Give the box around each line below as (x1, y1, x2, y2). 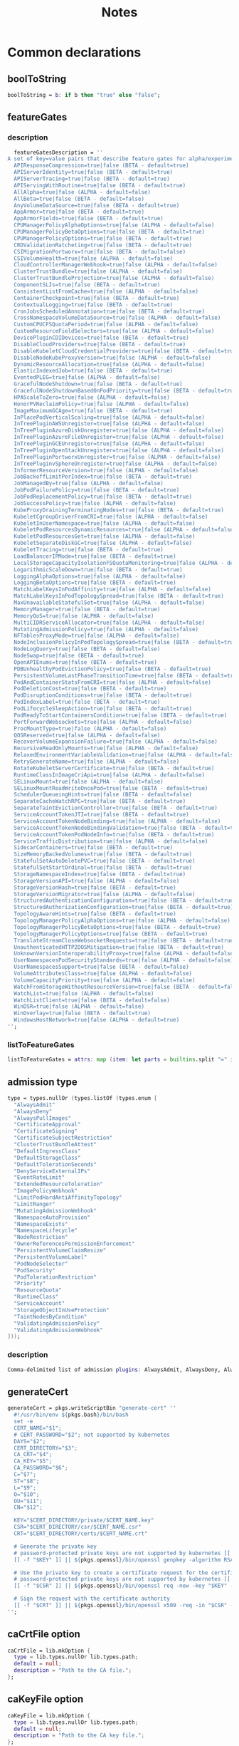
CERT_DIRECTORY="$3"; (14, 1444, 78, 1452)
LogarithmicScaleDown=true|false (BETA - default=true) (14, 566, 183, 573)
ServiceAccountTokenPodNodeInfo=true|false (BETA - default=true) (14, 831, 215, 838)
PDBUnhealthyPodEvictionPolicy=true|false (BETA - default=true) (14, 665, 212, 672)
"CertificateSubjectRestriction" (14, 1134, 113, 1142)
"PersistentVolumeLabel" (14, 1253, 87, 1261)
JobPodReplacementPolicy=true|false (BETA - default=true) (14, 493, 193, 501)
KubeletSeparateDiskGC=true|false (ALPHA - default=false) (14, 539, 193, 547)
